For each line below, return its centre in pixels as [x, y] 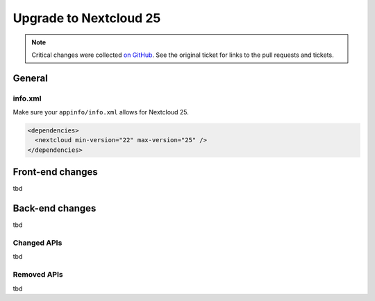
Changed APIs [37, 243]
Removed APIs [38, 275]
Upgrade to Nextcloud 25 [87, 18]
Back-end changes [55, 208]
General [31, 78]
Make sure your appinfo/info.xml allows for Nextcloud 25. [101, 112]
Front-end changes [56, 172]
